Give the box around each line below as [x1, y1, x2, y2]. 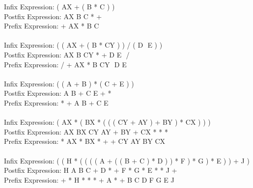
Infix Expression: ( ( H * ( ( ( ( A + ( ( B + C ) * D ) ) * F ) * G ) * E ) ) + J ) [4, 155, 250, 165]
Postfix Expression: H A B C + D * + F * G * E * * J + [4, 165, 177, 175]
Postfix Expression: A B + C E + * [4, 88, 112, 98]
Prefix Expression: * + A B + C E [4, 97, 109, 107]
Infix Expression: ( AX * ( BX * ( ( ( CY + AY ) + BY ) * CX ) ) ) [4, 117, 211, 127]
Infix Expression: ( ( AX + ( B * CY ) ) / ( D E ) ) [4, 40, 163, 50]
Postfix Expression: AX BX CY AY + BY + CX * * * [4, 126, 168, 136]
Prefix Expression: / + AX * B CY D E [4, 59, 127, 69]
